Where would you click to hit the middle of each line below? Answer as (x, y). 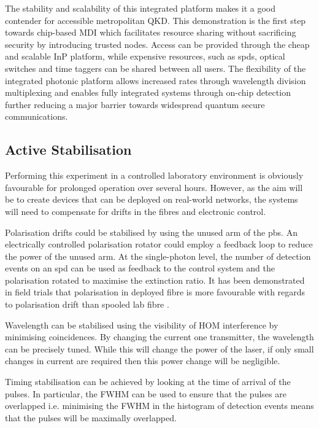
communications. (37, 116)
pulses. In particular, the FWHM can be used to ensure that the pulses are (146, 393)
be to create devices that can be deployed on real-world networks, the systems (152, 199)
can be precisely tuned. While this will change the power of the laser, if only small (159, 348)
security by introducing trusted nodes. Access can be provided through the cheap (157, 44)
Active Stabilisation (68, 150)
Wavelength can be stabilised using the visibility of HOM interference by (142, 325)
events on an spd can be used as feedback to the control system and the (140, 268)
